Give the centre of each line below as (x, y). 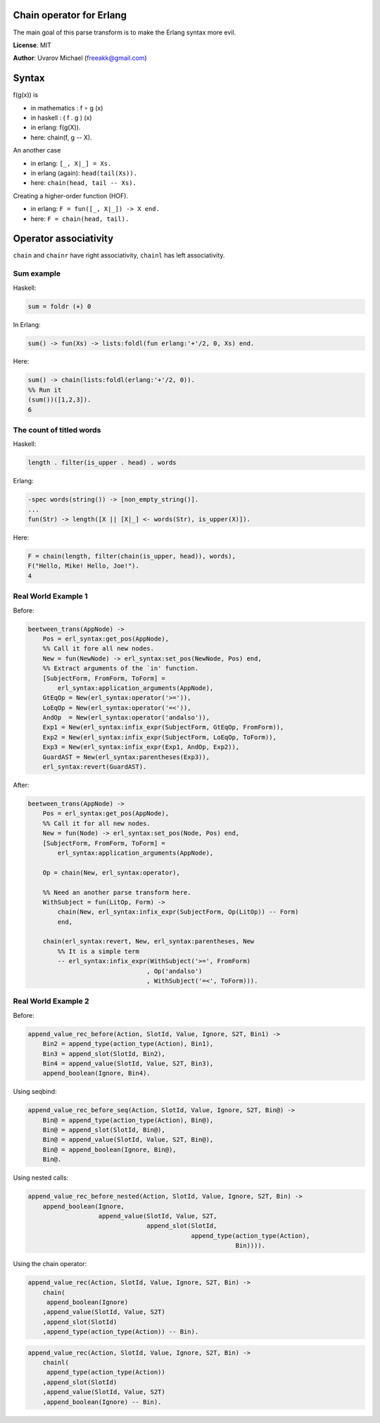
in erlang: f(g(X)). (56, 127)
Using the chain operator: (50, 1264)
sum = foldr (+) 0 (59, 306)
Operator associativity (63, 239)
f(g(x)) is (26, 95)
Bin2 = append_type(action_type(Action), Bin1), (128, 1044)
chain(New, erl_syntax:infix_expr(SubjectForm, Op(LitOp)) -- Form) (178, 912)
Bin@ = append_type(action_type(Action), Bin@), (128, 1120)
